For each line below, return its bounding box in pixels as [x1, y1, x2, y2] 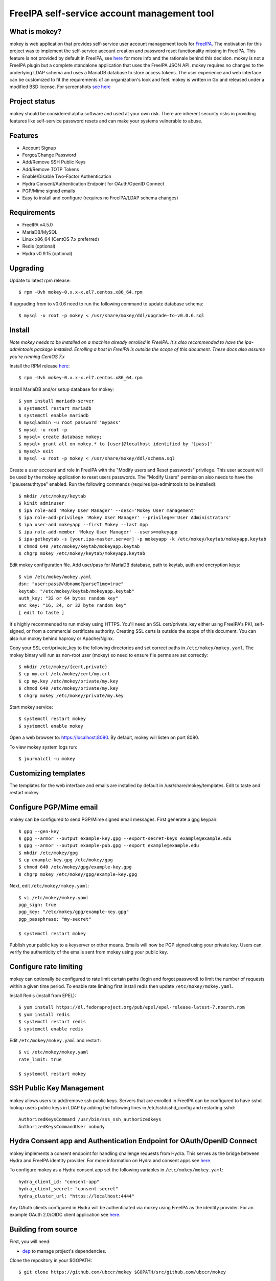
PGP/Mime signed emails [22, 188, 75, 194]
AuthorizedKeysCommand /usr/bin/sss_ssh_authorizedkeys [18, 1117, 162, 1122]
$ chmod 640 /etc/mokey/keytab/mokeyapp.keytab [18, 543, 140, 549]
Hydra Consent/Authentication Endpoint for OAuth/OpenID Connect [22, 180, 165, 187]
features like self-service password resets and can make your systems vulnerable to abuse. [9, 118, 203, 124]
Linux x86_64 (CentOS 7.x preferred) [22, 236, 100, 242]
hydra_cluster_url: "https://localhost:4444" [18, 1193, 135, 1199]
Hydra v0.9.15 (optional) [22, 250, 73, 256]
